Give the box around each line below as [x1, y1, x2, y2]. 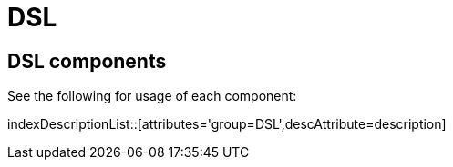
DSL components [7, 49, 167, 73]
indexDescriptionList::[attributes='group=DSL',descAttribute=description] [7, 116, 447, 133]
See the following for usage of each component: [7, 88, 297, 104]
